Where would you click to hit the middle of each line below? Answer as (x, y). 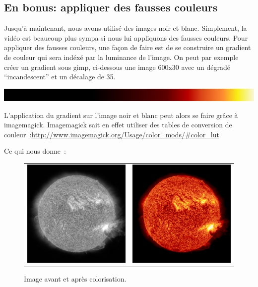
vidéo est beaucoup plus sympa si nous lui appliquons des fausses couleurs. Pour (126, 37)
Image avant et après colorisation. (75, 278)
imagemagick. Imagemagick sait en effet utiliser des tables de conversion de (118, 125)
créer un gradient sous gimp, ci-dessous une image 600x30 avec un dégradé (117, 67)
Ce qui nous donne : (35, 151)
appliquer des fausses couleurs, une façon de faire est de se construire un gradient (128, 47)
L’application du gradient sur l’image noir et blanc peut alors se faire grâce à (121, 115)
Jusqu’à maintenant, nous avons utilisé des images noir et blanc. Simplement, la (126, 28)
